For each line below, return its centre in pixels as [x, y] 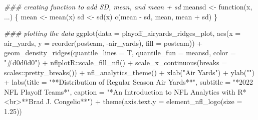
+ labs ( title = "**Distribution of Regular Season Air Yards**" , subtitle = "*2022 [129, 82]
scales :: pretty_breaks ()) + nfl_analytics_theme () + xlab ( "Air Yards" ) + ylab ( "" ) [130, 72]
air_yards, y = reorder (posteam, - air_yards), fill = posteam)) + [103, 43]
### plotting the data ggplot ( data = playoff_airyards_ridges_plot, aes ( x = [122, 33]
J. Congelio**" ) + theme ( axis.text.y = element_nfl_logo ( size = [144, 101]
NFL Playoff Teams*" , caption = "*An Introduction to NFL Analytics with [120, 91]
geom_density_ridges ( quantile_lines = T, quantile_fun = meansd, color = [120, 53]
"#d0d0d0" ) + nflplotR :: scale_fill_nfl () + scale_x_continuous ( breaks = [116, 62]
